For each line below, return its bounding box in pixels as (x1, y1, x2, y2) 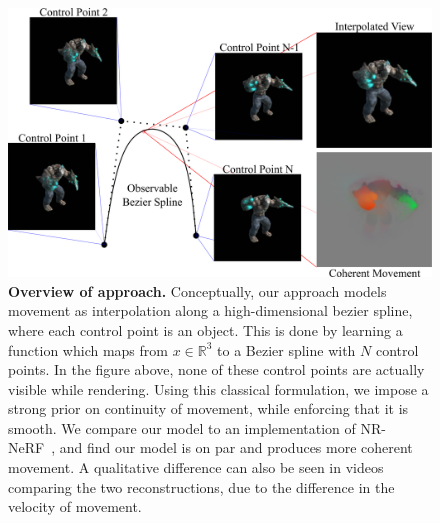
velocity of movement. (8, 496, 142, 517)
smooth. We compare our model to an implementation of (8, 417, 356, 438)
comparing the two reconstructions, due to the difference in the (8, 476, 395, 497)
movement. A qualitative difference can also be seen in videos (8, 457, 384, 478)
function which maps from (8, 339, 168, 360)
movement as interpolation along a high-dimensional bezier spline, (8, 300, 413, 321)
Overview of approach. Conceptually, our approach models (8, 280, 387, 301)
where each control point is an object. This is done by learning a (8, 319, 403, 340)
